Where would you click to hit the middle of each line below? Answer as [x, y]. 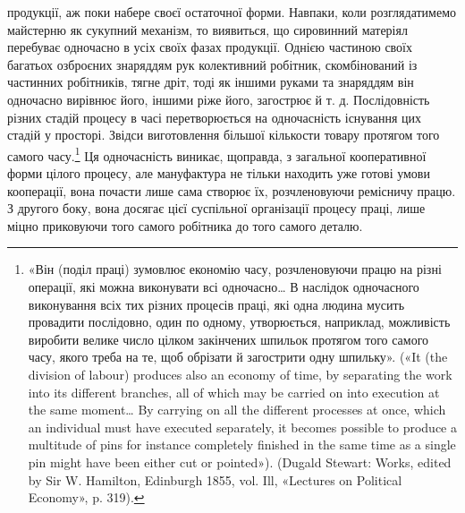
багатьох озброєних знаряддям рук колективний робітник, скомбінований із [212, 64]
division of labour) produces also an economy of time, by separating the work [240, 374]
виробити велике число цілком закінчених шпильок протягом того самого [228, 339]
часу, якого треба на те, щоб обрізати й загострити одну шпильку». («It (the [238, 357]
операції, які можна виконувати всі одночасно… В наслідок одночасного [224, 286]
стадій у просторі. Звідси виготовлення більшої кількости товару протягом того [224, 135]
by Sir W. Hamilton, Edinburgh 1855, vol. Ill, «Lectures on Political [215, 479]
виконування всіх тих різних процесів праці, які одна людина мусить [216, 304]
